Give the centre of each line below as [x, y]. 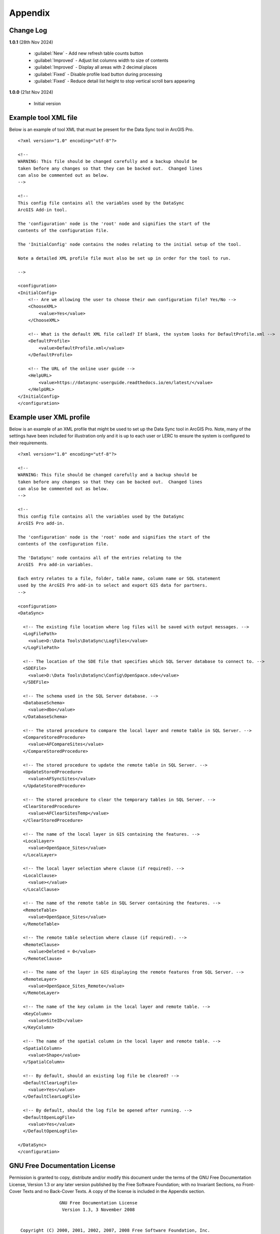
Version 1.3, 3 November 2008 [98, 1210]
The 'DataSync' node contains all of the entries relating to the [100, 558]
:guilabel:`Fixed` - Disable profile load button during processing [98, 74]
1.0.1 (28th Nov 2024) [31, 42]
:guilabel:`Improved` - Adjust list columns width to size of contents [101, 60]
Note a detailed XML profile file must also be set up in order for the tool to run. [124, 258]
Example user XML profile [50, 417]
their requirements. [28, 443]
